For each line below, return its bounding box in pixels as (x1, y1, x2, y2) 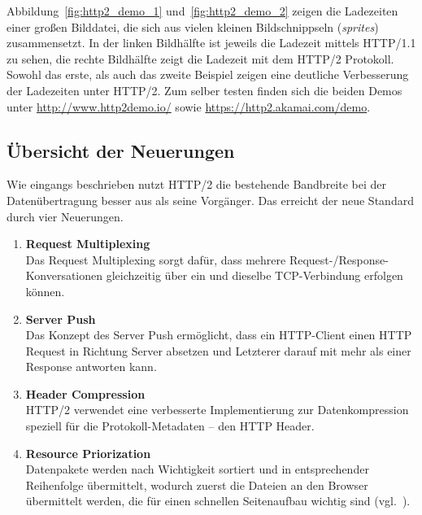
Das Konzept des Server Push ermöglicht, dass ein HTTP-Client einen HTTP (25, 326, 412, 343)
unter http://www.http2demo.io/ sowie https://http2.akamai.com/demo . (7, 98, 371, 115)
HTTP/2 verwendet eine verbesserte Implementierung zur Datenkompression (25, 401, 409, 418)
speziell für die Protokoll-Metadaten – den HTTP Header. (25, 417, 315, 434)
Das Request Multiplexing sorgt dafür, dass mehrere (25, 251, 286, 268)
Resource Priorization (25, 444, 151, 461)
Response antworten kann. (25, 358, 157, 375)
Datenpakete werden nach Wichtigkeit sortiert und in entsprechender (25, 460, 369, 478)
